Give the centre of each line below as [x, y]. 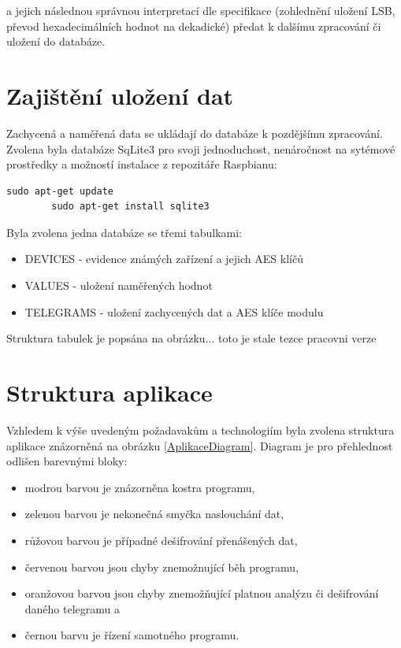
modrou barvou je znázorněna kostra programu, [140, 487]
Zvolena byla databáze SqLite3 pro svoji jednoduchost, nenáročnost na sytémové [201, 148]
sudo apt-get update [60, 191]
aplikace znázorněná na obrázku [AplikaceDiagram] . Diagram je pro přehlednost [200, 445]
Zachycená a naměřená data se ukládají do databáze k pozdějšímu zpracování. [195, 133]
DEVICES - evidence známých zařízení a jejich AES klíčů [164, 259]
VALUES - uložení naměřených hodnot [119, 285]
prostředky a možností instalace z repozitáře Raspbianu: [142, 164]
